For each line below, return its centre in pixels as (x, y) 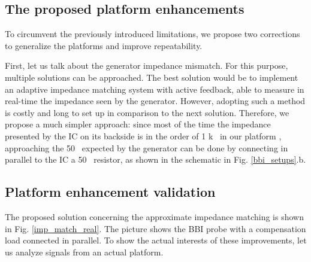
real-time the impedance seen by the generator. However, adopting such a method (155, 101)
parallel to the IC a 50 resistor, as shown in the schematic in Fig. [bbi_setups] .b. (155, 159)
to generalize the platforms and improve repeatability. (104, 45)
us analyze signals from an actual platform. (84, 252)
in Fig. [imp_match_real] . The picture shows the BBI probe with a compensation (155, 228)
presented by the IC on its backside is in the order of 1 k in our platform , (143, 135)
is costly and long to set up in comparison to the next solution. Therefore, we (147, 112)
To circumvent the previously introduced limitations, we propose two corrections (153, 34)
